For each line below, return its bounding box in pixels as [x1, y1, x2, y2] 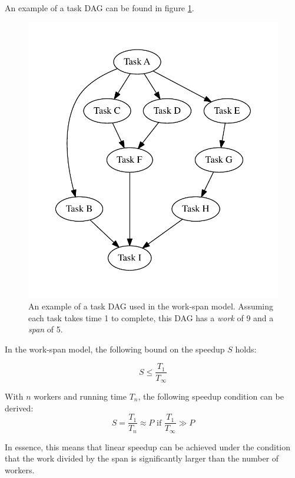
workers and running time [34, 390, 127, 402]
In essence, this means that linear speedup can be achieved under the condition [5, 440, 291, 453]
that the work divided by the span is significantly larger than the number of [5, 452, 279, 464]
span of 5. [28, 323, 63, 335]
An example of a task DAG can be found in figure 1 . [5, 2, 194, 14]
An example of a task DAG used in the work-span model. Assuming [28, 300, 274, 312]
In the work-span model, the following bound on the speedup [5, 342, 225, 355]
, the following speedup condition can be [138, 390, 284, 402]
